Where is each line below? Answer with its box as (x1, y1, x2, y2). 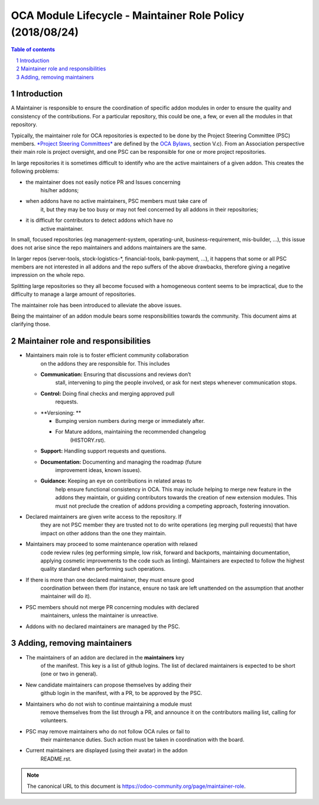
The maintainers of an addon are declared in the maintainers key (25, 654, 184, 661)
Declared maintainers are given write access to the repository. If (25, 513, 182, 520)
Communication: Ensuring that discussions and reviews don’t (40, 371, 191, 378)
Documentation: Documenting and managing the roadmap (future (40, 458, 202, 465)
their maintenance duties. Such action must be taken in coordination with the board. (40, 736, 245, 743)
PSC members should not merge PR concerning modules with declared (25, 603, 199, 610)
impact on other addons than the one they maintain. (40, 529, 167, 536)
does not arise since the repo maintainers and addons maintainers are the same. (11, 244, 207, 251)
